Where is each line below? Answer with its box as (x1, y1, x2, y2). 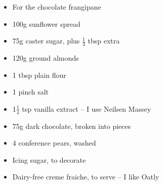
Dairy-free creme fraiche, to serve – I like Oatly (12, 171, 159, 182)
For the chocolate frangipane (12, 2, 101, 12)
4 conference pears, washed (12, 137, 96, 148)
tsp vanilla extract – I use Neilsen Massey (22, 103, 151, 114)
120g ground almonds (12, 53, 79, 63)
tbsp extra (88, 35, 120, 46)
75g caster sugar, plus (12, 35, 80, 46)
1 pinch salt (12, 86, 49, 97)
